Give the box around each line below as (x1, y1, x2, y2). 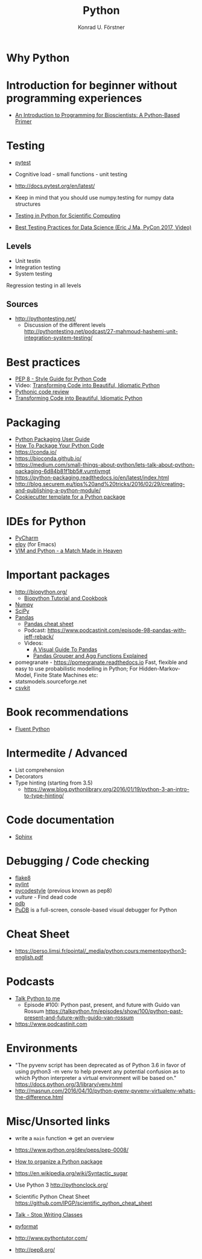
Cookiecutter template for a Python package (14, 493, 125, 500)
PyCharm (14, 534, 39, 541)
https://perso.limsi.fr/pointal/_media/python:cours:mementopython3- (14, 947, 187, 955)
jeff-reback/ (24, 633, 54, 640)
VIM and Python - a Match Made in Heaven (14, 547, 122, 555)
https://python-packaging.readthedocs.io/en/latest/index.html (14, 474, 169, 481)
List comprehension (14, 766, 65, 774)
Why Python (6, 51, 70, 65)
